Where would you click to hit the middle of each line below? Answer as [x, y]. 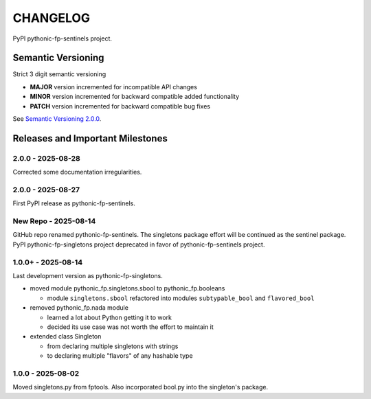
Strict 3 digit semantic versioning [59, 74]
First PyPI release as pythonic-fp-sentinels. [74, 203]
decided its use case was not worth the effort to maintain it [131, 327]
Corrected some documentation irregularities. [77, 172]
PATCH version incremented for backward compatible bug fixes [120, 106]
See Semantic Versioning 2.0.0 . [57, 119]
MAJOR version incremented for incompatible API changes [113, 87]
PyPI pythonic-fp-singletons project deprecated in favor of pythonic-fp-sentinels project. [139, 244]
